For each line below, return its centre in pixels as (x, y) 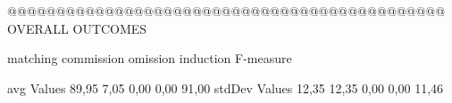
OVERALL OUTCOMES (77, 28)
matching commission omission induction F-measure (150, 58)
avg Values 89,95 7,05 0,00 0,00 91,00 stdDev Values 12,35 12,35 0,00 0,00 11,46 (226, 87)
